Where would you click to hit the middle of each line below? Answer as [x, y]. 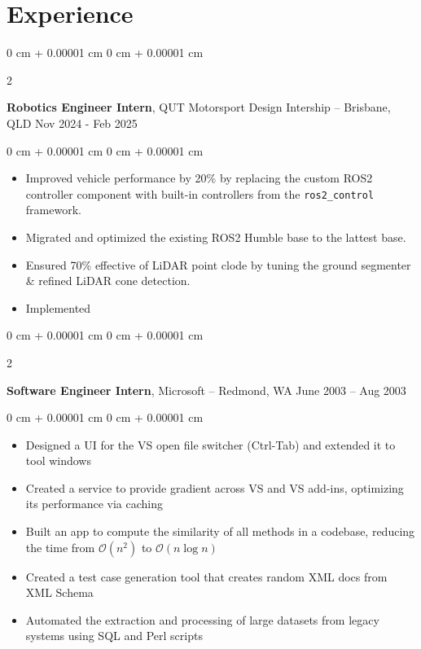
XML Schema [59, 592]
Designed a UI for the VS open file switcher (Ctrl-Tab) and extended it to [210, 444]
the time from [60, 547]
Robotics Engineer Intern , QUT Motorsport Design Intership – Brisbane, [199, 107]
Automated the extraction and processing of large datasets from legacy [202, 619]
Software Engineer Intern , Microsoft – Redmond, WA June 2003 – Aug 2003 [206, 390]
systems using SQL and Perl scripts [114, 636]
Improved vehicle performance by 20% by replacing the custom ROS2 [199, 178]
